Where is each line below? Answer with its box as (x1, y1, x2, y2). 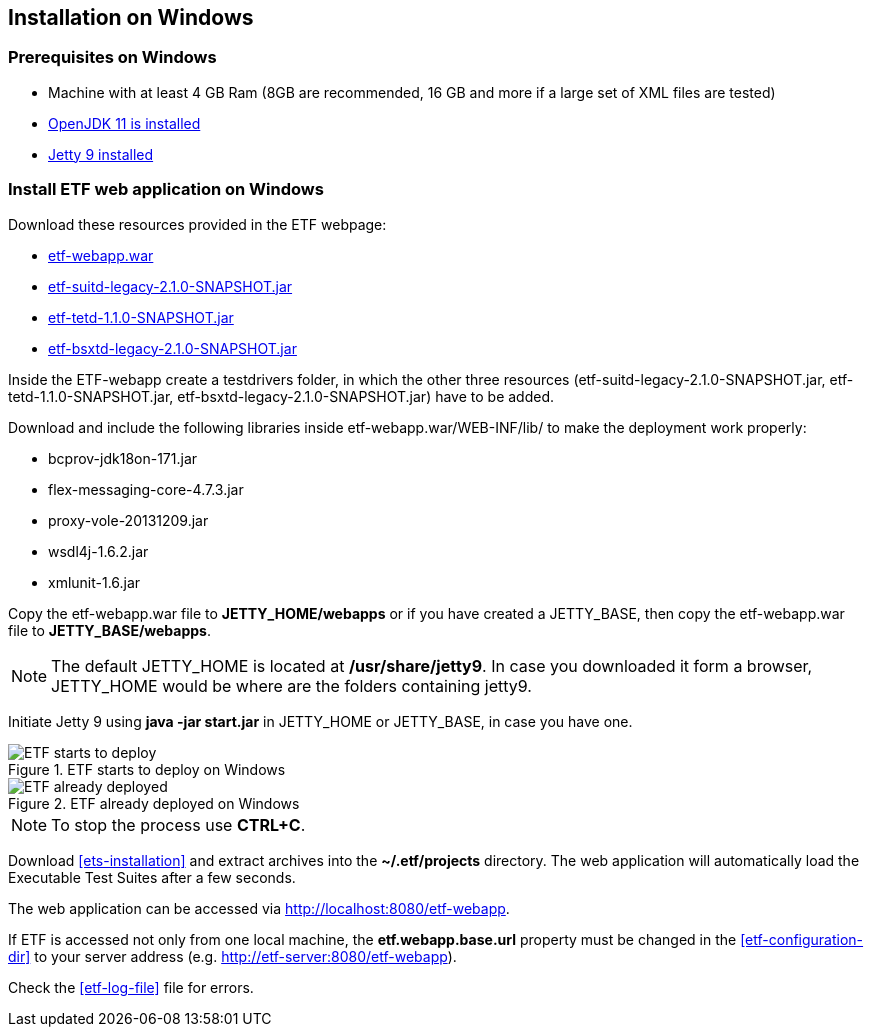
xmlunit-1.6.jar (48, 573, 141, 591)
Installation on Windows (8, 5, 254, 30)
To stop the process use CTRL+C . (51, 814, 306, 835)
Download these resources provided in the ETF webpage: (8, 215, 387, 233)
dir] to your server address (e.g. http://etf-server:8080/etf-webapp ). (8, 947, 457, 965)
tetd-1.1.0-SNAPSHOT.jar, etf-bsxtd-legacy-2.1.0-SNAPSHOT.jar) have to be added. (8, 387, 555, 405)
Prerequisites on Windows (8, 47, 217, 68)
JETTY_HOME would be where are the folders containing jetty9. (51, 675, 532, 696)
